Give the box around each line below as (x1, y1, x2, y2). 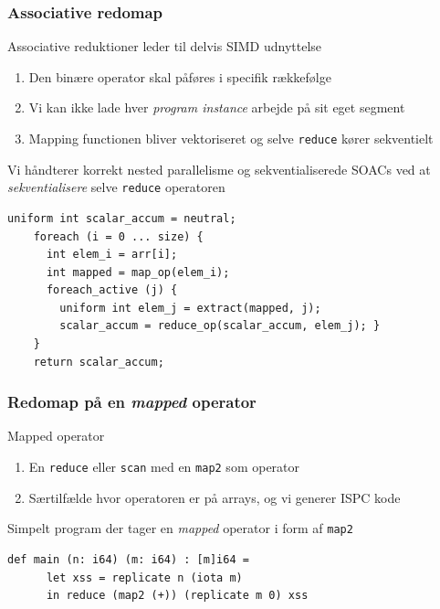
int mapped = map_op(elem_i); (46, 265, 230, 279)
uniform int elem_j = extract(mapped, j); (59, 301, 321, 315)
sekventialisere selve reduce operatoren (7, 177, 225, 197)
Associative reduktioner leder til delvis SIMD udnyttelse (7, 37, 322, 56)
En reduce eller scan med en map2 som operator (28, 457, 300, 476)
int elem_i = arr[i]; (46, 248, 178, 262)
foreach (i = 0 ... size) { (33, 230, 204, 243)
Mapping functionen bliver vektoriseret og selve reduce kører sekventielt (28, 129, 434, 147)
